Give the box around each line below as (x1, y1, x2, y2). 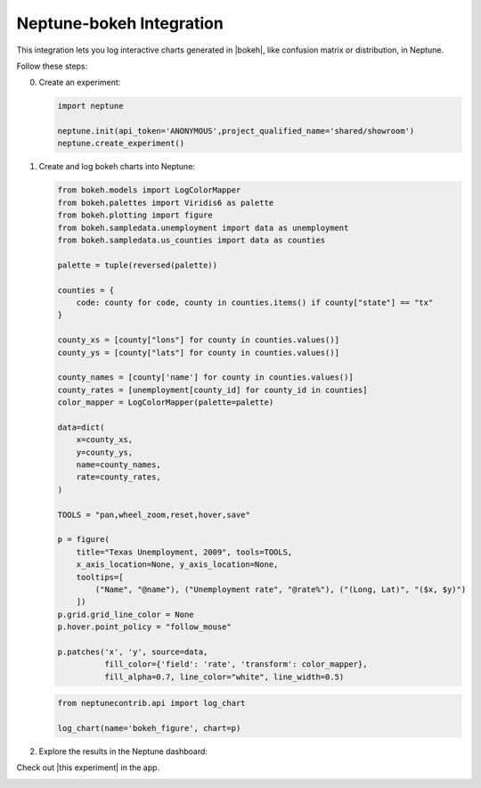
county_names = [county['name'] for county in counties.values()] (57, 373, 354, 382)
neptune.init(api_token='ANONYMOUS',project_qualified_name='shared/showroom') (57, 126, 415, 136)
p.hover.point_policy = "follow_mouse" (57, 622, 232, 632)
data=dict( (57, 422, 105, 432)
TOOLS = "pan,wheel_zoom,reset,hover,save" (57, 509, 251, 520)
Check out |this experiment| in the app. (16, 762, 160, 773)
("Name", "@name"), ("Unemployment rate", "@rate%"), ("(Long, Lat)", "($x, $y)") (94, 584, 467, 595)
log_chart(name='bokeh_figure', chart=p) (57, 723, 241, 734)
